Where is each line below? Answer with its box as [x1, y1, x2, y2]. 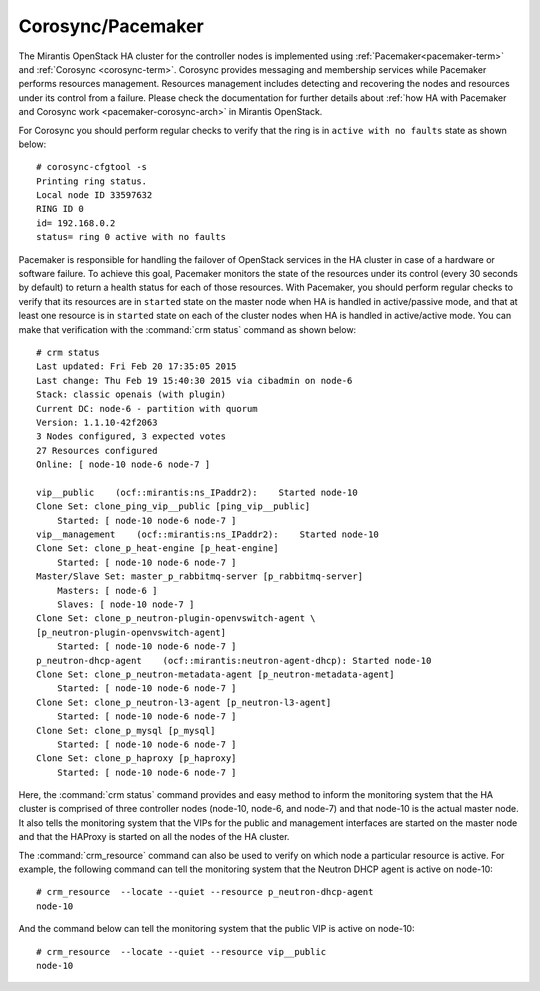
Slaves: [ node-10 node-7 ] [56, 599, 195, 610]
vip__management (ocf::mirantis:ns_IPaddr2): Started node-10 [36, 529, 379, 540]
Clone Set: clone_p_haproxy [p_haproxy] [36, 753, 237, 764]
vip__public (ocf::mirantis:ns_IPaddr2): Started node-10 [36, 486, 359, 498]
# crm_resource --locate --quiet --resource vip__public [36, 946, 327, 957]
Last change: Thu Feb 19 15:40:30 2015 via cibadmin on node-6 [36, 375, 353, 386]
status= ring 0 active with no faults [36, 231, 227, 243]
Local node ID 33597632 [36, 190, 153, 201]
